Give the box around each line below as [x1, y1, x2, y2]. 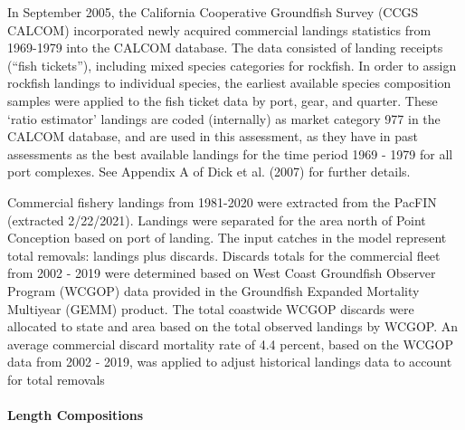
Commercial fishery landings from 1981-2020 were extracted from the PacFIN [7, 192, 437, 211]
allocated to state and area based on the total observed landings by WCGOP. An [7, 317, 459, 336]
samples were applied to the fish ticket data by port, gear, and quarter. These [7, 91, 438, 110]
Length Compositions [7, 406, 144, 425]
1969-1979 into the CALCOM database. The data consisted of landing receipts [7, 38, 443, 57]
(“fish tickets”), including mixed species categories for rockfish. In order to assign [7, 55, 457, 74]
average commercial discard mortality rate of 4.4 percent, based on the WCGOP [7, 334, 453, 353]
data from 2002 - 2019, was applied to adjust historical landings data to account [7, 352, 452, 371]
